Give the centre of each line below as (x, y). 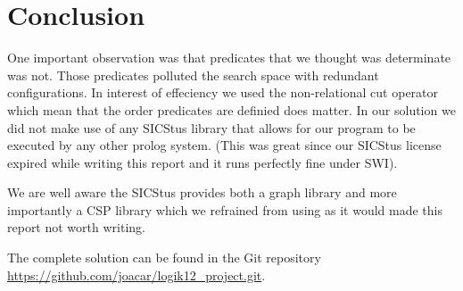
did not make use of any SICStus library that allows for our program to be (211, 127)
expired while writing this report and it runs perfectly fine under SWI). (203, 162)
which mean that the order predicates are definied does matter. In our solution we (231, 109)
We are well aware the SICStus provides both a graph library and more (202, 192)
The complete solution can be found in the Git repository (164, 258)
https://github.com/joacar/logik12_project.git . (136, 274)
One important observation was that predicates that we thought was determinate (229, 58)
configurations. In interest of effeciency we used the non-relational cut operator (223, 92)
